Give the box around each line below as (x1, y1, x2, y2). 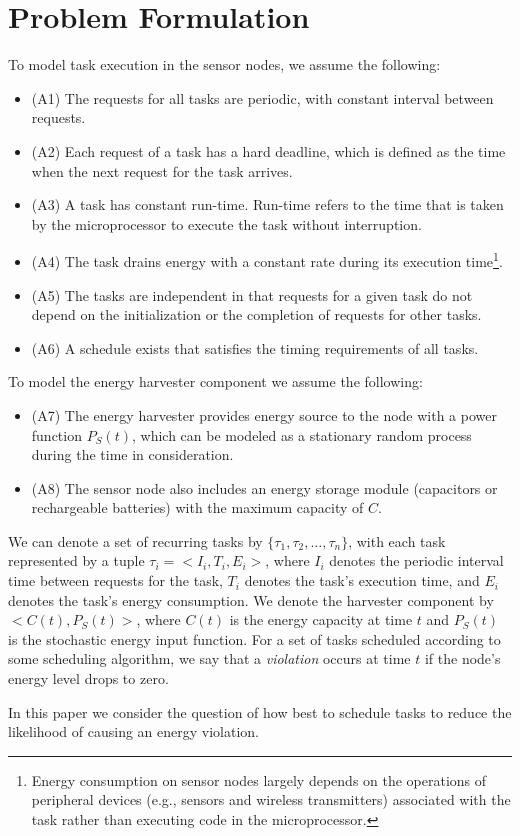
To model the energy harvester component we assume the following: (8, 371, 423, 392)
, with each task (348, 530, 446, 551)
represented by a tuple (8, 550, 145, 571)
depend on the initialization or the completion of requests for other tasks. (31, 304, 482, 325)
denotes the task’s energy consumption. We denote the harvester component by (8, 589, 494, 610)
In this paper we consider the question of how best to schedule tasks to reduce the (8, 701, 512, 722)
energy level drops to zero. (8, 668, 169, 689)
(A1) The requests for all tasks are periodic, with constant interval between (31, 87, 494, 108)
